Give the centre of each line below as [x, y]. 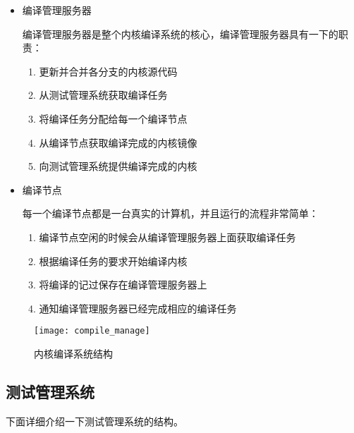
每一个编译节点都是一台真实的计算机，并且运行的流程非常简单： [170, 213]
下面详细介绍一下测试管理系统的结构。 [94, 421]
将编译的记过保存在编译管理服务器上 [123, 285]
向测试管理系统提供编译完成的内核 [118, 166]
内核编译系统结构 [73, 353]
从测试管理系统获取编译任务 [103, 95]
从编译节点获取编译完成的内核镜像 [118, 142]
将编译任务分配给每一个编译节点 [113, 118]
